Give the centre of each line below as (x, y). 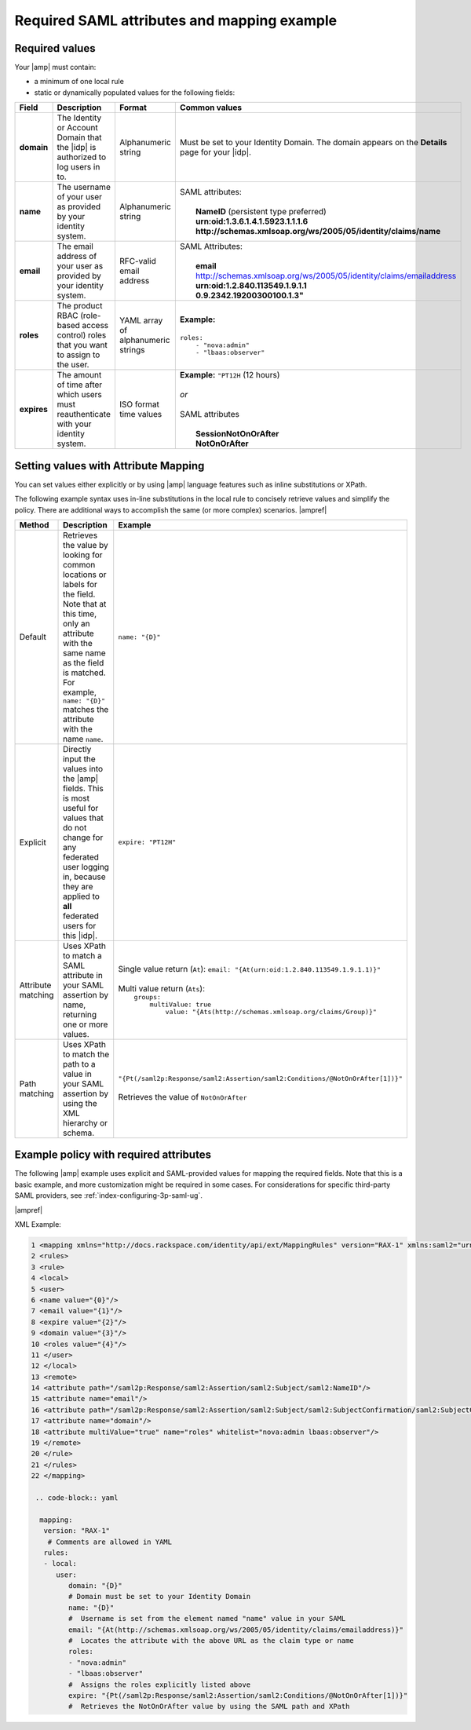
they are (78, 886)
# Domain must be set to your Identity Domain (159, 1597)
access (95, 326)
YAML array (141, 320)
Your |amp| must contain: (55, 68)
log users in (78, 167)
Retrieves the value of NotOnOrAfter (183, 1097)
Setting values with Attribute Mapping (110, 466)
